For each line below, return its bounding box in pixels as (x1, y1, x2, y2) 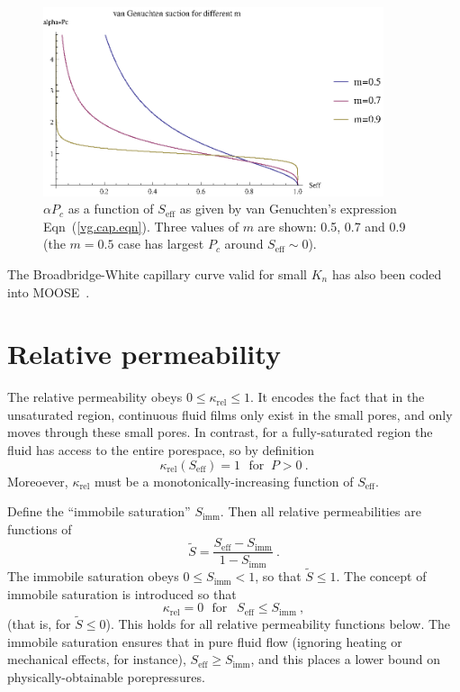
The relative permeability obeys (7, 387, 183, 406)
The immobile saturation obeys (7, 567, 179, 586)
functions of (7, 519, 72, 538)
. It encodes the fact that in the (249, 387, 425, 406)
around (224, 234, 264, 253)
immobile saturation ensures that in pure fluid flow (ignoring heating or (7, 632, 402, 651)
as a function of (68, 199, 154, 218)
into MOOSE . (7, 282, 90, 301)
